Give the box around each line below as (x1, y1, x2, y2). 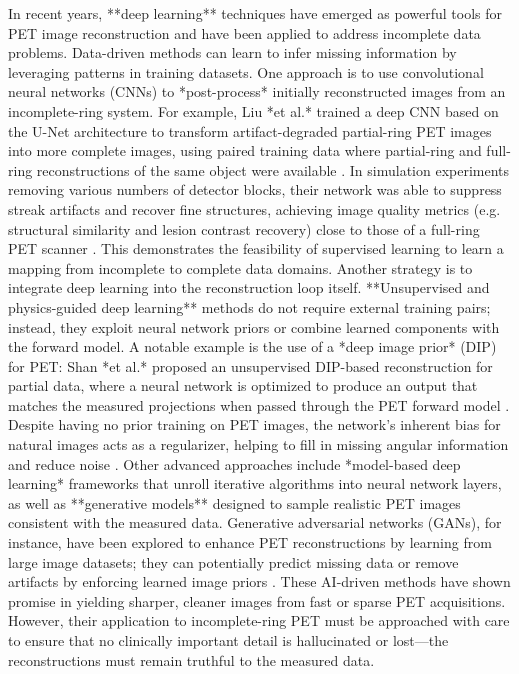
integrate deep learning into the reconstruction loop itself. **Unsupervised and (8, 277, 490, 298)
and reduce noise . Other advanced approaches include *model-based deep (8, 453, 461, 474)
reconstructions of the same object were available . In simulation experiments (36, 159, 510, 180)
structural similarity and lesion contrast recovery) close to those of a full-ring (8, 218, 480, 239)
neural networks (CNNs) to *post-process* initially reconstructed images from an (8, 81, 506, 102)
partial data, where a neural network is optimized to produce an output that (8, 375, 478, 396)
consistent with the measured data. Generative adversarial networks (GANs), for (8, 512, 502, 533)
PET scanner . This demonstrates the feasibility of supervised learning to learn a (8, 238, 504, 259)
